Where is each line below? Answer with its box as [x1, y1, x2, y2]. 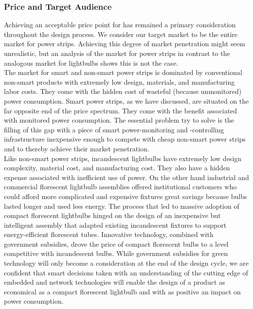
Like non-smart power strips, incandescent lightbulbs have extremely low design [4, 153, 242, 163]
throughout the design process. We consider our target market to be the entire [4, 29, 238, 39]
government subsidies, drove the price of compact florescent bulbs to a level [4, 238, 229, 249]
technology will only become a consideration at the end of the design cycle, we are [4, 258, 249, 268]
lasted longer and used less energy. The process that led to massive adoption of [4, 200, 239, 211]
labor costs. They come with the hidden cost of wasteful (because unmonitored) [4, 86, 242, 96]
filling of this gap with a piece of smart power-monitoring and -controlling [4, 124, 224, 134]
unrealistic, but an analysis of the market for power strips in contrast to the [4, 48, 230, 58]
